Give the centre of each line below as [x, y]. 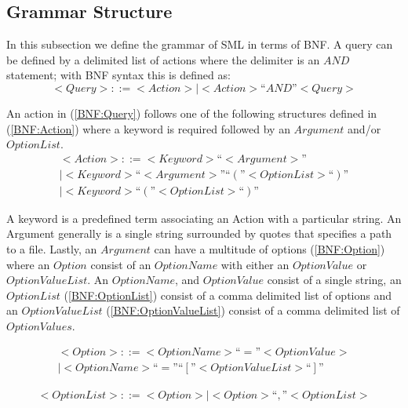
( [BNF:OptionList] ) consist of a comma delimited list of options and [228, 295]
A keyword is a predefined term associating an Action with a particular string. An [204, 218]
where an [28, 264]
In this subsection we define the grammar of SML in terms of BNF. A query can [200, 44]
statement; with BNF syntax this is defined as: [118, 75]
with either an [255, 264]
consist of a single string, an [334, 280]
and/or [364, 128]
